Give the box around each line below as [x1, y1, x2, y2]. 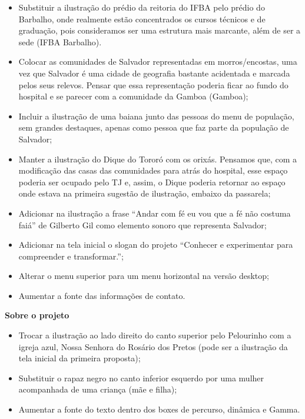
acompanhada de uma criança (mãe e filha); [18, 383, 177, 395]
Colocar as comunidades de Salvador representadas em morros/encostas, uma [18, 55, 297, 68]
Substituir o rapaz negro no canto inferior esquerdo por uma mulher [18, 371, 264, 384]
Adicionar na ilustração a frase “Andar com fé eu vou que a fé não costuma [18, 207, 291, 219]
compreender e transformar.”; [18, 250, 124, 262]
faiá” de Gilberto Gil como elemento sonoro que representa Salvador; [18, 218, 267, 231]
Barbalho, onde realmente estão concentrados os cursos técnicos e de [18, 12, 266, 25]
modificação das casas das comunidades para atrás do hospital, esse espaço [18, 164, 288, 177]
